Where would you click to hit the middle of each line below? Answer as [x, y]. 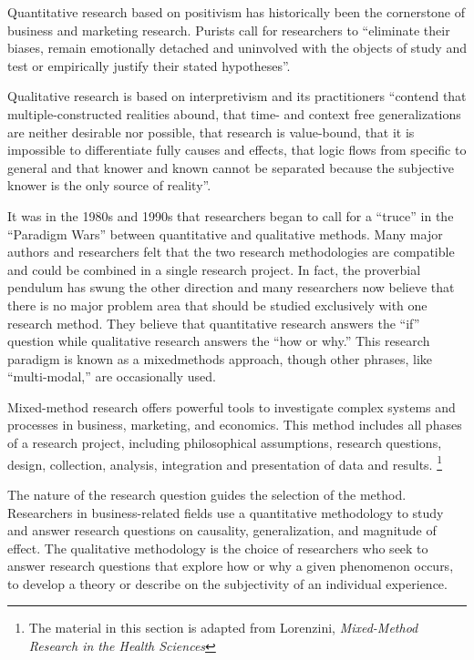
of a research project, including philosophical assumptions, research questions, [225, 443]
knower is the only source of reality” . [109, 185]
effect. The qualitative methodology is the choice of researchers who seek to [218, 548]
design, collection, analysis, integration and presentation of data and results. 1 [225, 462]
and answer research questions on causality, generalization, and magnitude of [222, 530]
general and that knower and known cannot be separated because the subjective [231, 167]
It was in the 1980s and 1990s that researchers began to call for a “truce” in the [231, 215]
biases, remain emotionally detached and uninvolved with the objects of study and [237, 48]
